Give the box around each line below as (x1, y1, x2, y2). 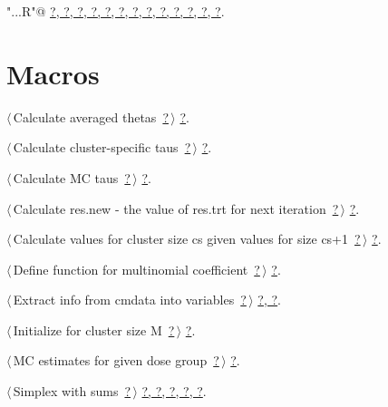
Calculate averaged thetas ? (13, 107, 169, 126)
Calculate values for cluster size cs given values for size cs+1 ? (13, 229, 361, 248)
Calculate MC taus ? (13, 168, 131, 187)
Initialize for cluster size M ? (13, 320, 175, 339)
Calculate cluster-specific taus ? (13, 138, 191, 157)
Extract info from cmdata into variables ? (13, 290, 247, 309)
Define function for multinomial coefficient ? (13, 259, 260, 278)
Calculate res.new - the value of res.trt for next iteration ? (13, 199, 339, 218)
